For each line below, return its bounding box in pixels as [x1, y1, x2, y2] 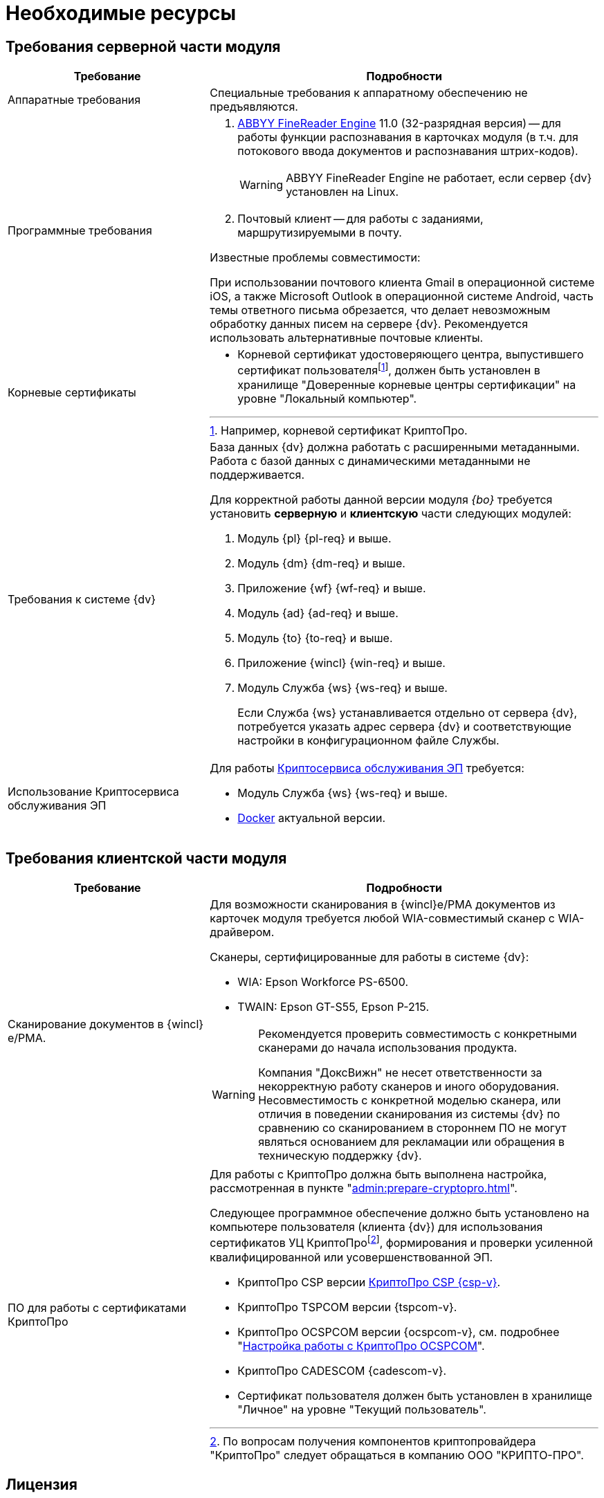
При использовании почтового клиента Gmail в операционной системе [210, 275, 595, 290]
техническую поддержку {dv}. [258, 1149, 422, 1163]
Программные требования [8, 223, 152, 238]
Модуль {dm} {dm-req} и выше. [237, 556, 405, 570]
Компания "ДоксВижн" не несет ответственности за [258, 1066, 542, 1080]
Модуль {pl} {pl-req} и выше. [237, 531, 392, 545]
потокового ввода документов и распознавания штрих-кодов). [237, 144, 578, 158]
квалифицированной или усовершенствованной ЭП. [210, 1250, 493, 1264]
